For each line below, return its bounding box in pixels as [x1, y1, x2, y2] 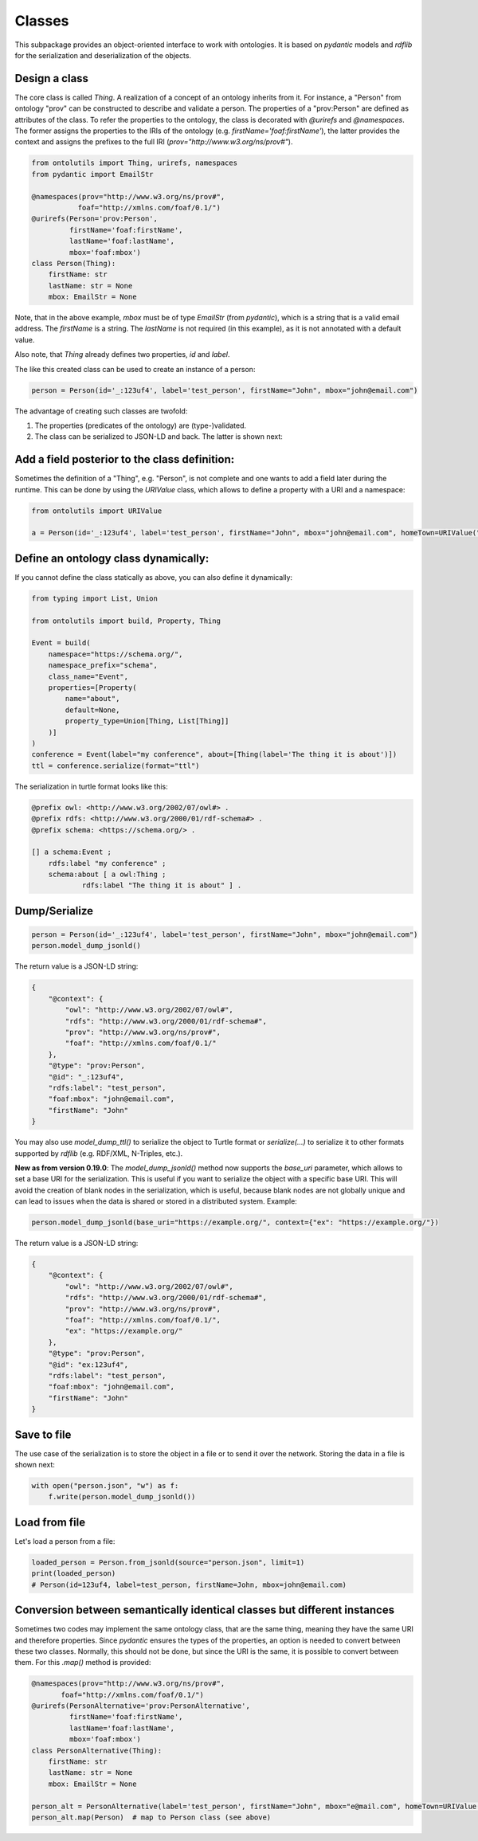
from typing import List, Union [31, 593, 159, 603]
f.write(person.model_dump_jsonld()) [48, 1492, 196, 1502]
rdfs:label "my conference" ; [48, 859, 167, 868]
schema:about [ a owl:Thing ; [48, 870, 167, 879]
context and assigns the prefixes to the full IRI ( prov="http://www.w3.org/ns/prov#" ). [14, 137, 293, 147]
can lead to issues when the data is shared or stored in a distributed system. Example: [14, 1197, 298, 1206]
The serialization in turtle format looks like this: [14, 781, 169, 791]
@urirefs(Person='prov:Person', [31, 214, 159, 223]
